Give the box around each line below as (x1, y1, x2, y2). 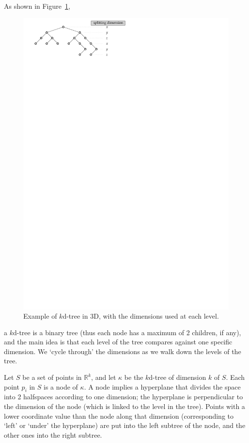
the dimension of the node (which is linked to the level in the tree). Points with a (4, 401, 245, 411)
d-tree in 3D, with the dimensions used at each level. (62, 311, 219, 321)
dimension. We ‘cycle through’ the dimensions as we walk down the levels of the (4, 346, 241, 356)
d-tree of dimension (149, 372, 206, 382)
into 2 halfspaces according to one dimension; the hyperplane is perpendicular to (4, 392, 243, 402)
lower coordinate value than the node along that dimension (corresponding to (4, 410, 234, 421)
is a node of (44, 381, 78, 392)
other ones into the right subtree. (4, 429, 102, 440)
